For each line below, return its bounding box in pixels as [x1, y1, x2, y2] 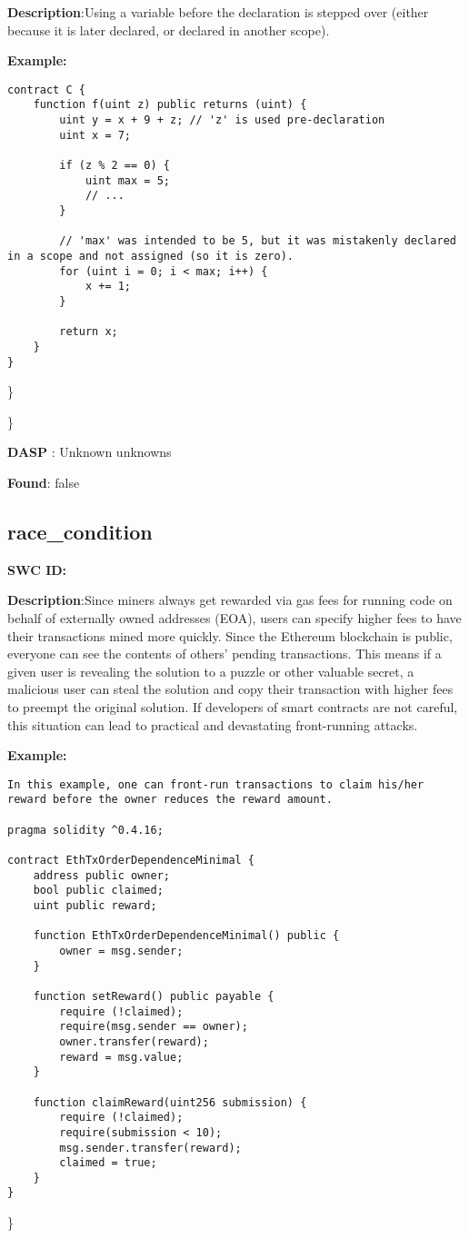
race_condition [7, 518, 153, 546]
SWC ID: [7, 560, 67, 579]
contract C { [7, 83, 85, 96]
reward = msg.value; [59, 1050, 184, 1064]
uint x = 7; [59, 128, 132, 142]
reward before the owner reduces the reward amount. [7, 793, 333, 807]
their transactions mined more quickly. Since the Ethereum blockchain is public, [7, 626, 453, 645]
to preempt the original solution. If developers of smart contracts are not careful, [7, 697, 458, 716]
